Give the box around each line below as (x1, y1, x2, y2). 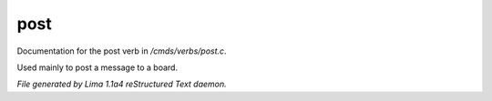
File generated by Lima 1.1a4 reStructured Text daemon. (16, 78, 227, 90)
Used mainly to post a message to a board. (16, 62, 178, 73)
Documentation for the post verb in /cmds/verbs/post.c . (16, 45, 227, 56)
